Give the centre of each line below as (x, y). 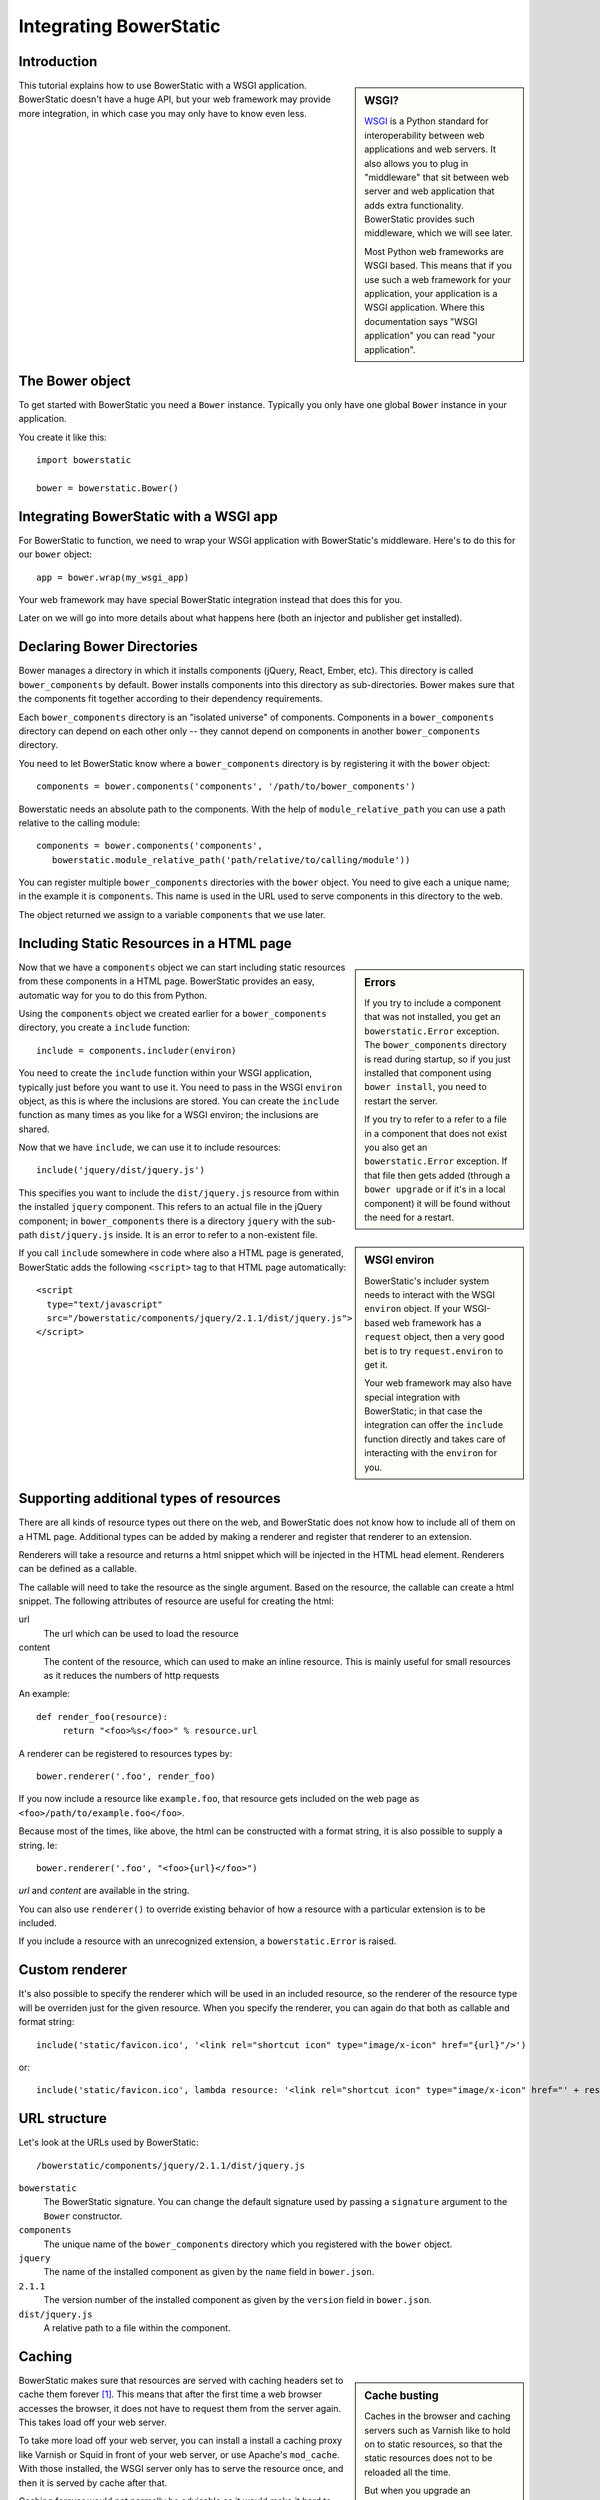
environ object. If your (413, 1309)
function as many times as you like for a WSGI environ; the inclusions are (168, 1115)
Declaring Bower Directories (108, 646)
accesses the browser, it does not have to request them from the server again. (180, 2408)
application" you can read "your (430, 336)
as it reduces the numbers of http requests (131, 1676)
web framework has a (436, 1322)
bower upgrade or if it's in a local (435, 1189)
